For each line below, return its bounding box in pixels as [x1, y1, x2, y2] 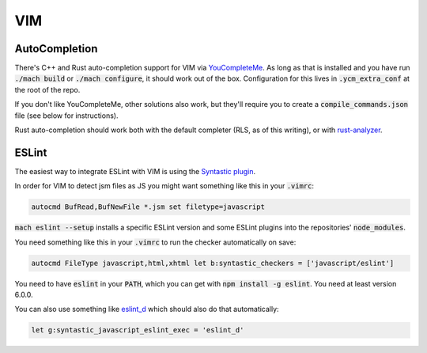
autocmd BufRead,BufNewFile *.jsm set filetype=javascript [31, 203, 265, 211]
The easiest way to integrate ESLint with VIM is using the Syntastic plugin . [14, 166, 256, 176]
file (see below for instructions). [14, 111, 119, 120]
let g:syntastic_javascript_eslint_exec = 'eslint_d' [31, 325, 244, 335]
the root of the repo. [14, 85, 81, 94]
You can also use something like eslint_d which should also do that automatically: [14, 305, 280, 314]
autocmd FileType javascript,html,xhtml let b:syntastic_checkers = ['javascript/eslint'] [31, 258, 395, 268]
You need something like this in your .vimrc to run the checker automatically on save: [14, 237, 297, 247]
